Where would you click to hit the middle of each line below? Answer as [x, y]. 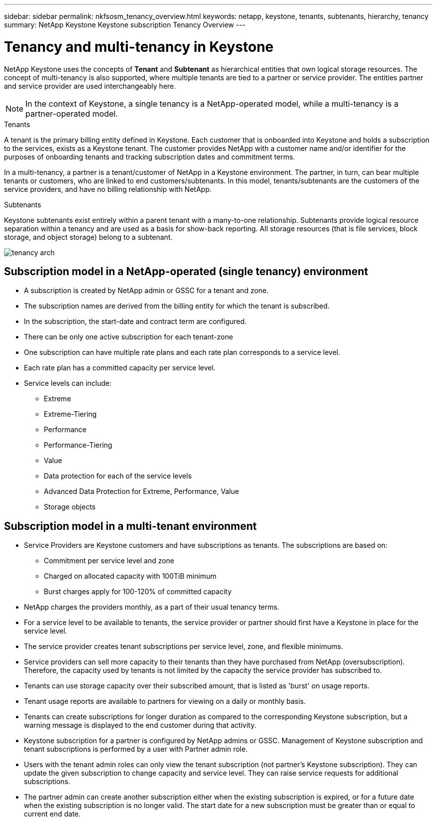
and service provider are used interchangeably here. [90, 86]
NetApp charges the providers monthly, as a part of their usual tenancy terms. [152, 607]
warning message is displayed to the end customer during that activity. [140, 725]
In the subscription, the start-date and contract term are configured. [135, 322]
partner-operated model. [72, 113]
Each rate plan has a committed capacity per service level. [120, 368]
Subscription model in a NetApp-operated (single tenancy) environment [186, 271]
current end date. [52, 814]
